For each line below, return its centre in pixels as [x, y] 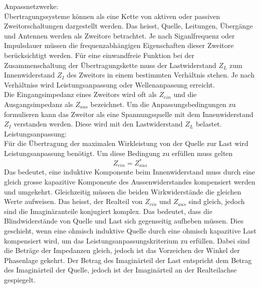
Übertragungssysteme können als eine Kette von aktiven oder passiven [112, 16]
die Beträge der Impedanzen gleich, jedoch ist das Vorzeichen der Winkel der [122, 250]
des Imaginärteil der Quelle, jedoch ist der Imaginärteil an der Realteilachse [120, 270]
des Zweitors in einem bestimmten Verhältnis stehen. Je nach [161, 75]
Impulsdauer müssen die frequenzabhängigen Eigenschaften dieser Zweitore [119, 45]
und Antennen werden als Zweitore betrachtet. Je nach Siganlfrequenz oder [119, 35]
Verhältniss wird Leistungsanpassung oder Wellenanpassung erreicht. [109, 84]
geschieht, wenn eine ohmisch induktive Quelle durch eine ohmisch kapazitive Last [130, 231]
